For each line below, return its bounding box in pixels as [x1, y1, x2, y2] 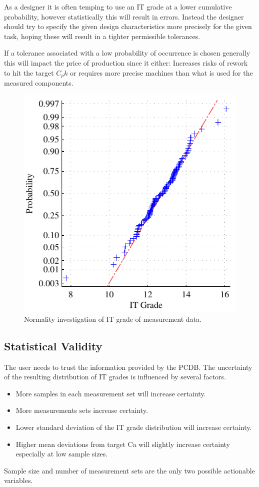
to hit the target [4, 67, 54, 78]
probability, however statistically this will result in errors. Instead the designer [4, 11, 244, 22]
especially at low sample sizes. [15, 448, 108, 459]
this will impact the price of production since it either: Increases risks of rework [4, 57, 248, 68]
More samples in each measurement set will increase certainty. [15, 388, 206, 398]
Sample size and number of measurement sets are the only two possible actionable [4, 465, 255, 475]
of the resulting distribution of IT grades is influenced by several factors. [4, 371, 226, 382]
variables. [4, 475, 33, 485]
